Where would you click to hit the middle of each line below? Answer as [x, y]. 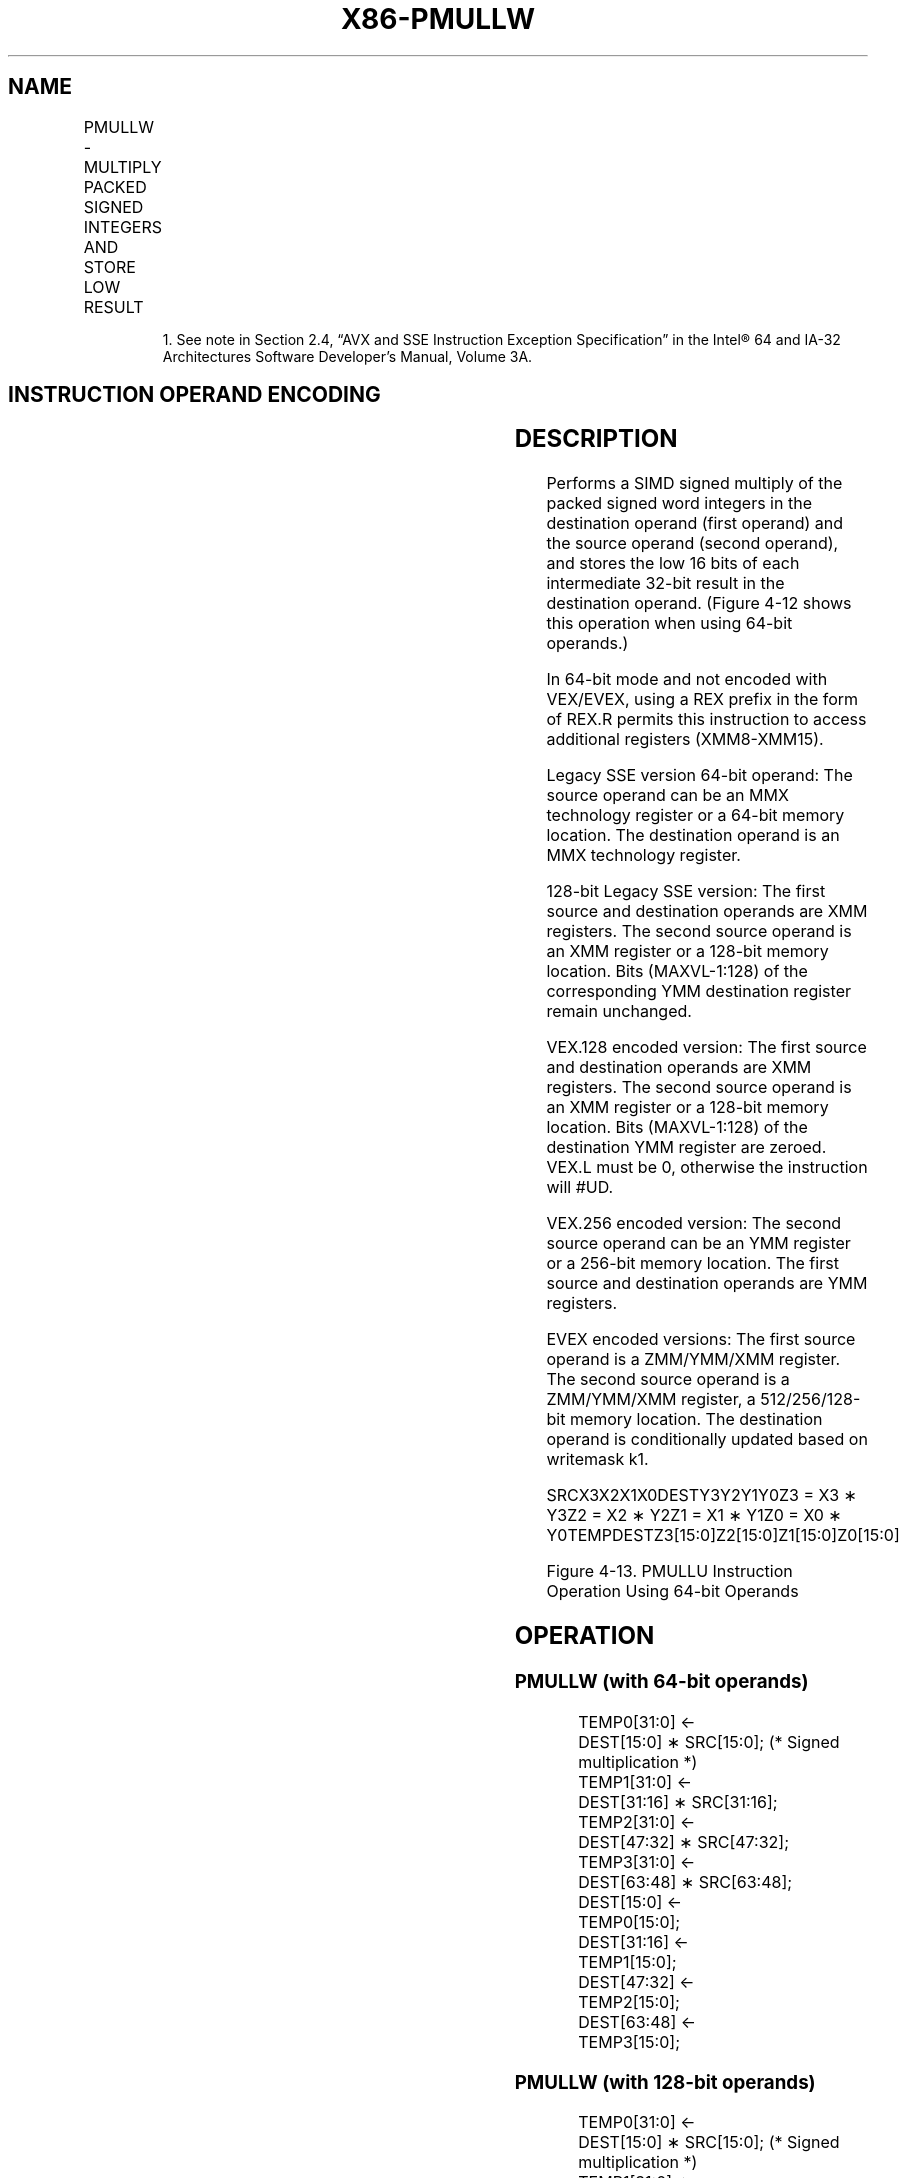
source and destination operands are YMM [707, 1283]
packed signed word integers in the [679, 503]
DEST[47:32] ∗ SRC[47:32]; [683, 1841]
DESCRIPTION [596, 439]
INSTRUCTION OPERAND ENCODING [194, 395]
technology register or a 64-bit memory [695, 815]
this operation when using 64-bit [669, 623]
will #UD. [580, 1187]
